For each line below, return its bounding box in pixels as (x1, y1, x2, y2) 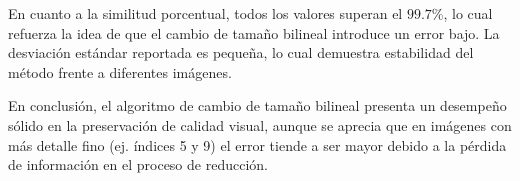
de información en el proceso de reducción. (8, 154, 268, 175)
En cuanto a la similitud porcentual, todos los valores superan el (8, 3, 403, 23)
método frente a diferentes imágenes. (8, 61, 232, 82)
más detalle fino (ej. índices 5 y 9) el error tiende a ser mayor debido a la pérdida (8, 134, 507, 155)
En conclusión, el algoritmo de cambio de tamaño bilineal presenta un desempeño (8, 95, 507, 116)
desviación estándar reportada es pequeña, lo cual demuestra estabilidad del (8, 42, 474, 63)
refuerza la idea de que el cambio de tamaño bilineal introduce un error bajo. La (8, 22, 500, 43)
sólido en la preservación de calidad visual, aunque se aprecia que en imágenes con (8, 114, 512, 135)
